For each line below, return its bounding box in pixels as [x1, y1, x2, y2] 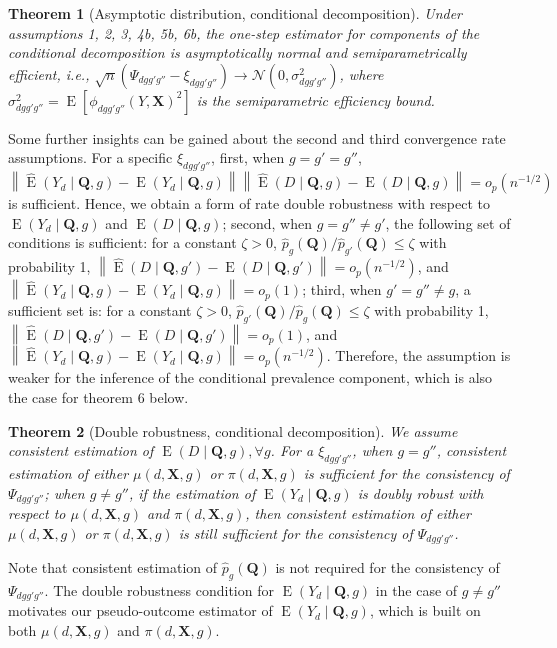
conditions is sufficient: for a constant [8, 232, 237, 253]
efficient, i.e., [8, 63, 90, 84]
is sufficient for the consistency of [303, 462, 510, 483]
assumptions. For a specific [8, 147, 173, 168]
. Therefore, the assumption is [326, 345, 511, 366]
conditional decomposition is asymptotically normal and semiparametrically [8, 42, 467, 63]
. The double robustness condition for [44, 579, 274, 600]
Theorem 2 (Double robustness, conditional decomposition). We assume [8, 420, 458, 441]
